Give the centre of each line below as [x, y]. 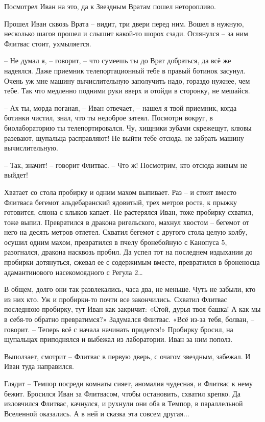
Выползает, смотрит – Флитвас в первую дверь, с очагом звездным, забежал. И [127, 356]
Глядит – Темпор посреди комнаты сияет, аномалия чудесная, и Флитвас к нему [128, 383]
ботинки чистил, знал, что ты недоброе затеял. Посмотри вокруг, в [109, 118]
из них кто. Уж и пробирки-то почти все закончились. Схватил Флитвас [116, 299]
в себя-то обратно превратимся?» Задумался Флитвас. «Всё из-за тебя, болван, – [129, 319]
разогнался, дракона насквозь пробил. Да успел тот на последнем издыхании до [128, 252]
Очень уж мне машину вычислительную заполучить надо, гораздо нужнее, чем [127, 80]
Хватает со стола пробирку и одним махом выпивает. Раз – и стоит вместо [120, 192]
